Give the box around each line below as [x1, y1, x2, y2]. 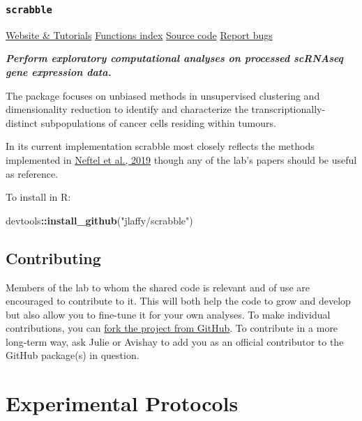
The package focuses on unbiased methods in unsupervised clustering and [6, 88, 320, 102]
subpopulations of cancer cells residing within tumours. [40, 115, 276, 130]
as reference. [6, 166, 59, 181]
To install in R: [6, 190, 71, 204]
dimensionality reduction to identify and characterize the [6, 102, 248, 116]
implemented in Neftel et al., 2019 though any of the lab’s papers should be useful [6, 152, 357, 167]
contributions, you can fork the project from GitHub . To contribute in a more [6, 321, 338, 335]
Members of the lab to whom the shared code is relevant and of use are [6, 280, 310, 294]
